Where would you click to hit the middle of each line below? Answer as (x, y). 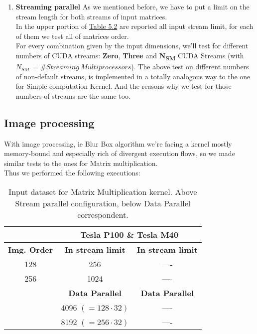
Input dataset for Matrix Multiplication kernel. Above (103, 192)
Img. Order (31, 250)
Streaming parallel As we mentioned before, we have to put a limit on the (132, 6)
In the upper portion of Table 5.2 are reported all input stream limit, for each (134, 26)
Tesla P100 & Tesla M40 (129, 235)
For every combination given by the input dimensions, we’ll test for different (132, 46)
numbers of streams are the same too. (73, 95)
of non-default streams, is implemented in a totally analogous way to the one (133, 76)
